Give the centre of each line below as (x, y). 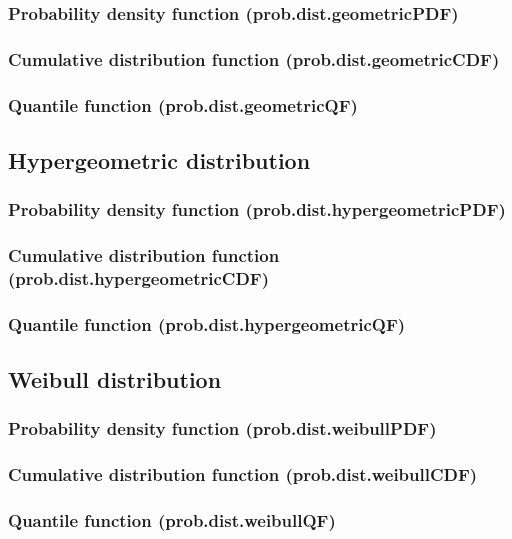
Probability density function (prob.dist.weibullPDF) (222, 428)
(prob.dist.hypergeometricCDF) (138, 278)
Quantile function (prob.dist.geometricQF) (183, 104)
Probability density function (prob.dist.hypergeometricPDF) (257, 209)
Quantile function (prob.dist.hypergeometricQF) (207, 323)
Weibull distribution (115, 379)
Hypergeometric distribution (159, 159)
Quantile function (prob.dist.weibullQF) (172, 520)
